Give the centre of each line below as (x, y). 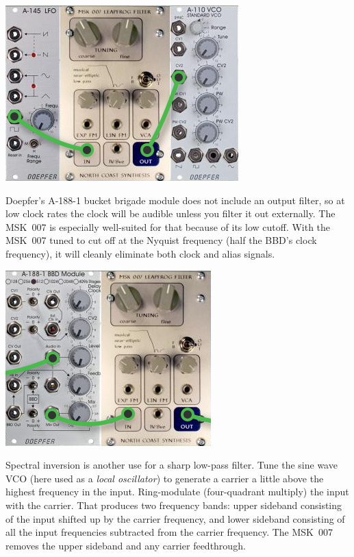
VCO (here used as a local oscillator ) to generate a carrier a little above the (165, 478)
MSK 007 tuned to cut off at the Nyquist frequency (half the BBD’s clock (161, 240)
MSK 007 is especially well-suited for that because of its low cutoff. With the (168, 226)
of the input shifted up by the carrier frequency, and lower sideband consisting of (175, 518)
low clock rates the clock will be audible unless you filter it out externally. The (170, 213)
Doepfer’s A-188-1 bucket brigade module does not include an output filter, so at (175, 200)
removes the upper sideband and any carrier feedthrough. (126, 545)
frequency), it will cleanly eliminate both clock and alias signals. (140, 253)
